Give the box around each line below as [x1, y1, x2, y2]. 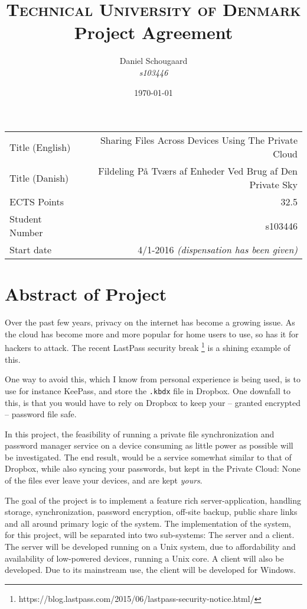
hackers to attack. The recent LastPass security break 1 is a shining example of [5, 340, 290, 354]
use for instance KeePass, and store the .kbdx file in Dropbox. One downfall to [5, 384, 290, 397]
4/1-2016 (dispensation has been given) [138, 243, 298, 257]
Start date [9, 243, 52, 257]
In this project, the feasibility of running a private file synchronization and [5, 427, 275, 440]
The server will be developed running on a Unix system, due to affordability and [5, 540, 296, 553]
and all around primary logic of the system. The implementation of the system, [5, 517, 291, 529]
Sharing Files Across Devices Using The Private [100, 133, 298, 147]
